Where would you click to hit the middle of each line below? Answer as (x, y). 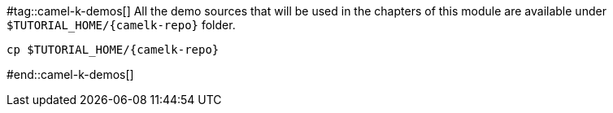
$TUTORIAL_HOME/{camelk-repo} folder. (121, 25)
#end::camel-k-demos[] (70, 74)
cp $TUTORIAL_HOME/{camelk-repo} (113, 50)
